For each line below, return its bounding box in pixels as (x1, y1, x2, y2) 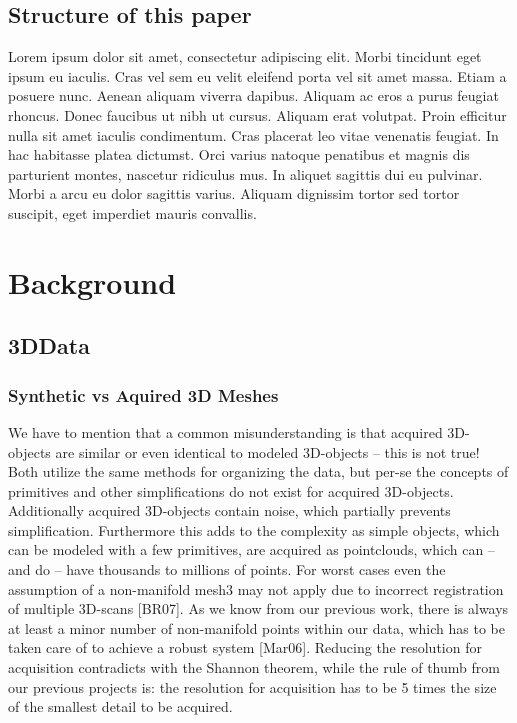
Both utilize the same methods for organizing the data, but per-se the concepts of (8, 461, 509, 482)
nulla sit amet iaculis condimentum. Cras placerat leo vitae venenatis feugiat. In (8, 124, 499, 145)
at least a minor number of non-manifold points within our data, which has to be (8, 617, 505, 638)
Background (8, 261, 177, 302)
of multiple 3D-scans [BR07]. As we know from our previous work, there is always (8, 598, 509, 619)
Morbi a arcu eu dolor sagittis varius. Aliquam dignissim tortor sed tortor (8, 183, 460, 204)
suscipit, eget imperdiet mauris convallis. (8, 202, 257, 223)
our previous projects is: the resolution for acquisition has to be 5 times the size (8, 676, 497, 697)
